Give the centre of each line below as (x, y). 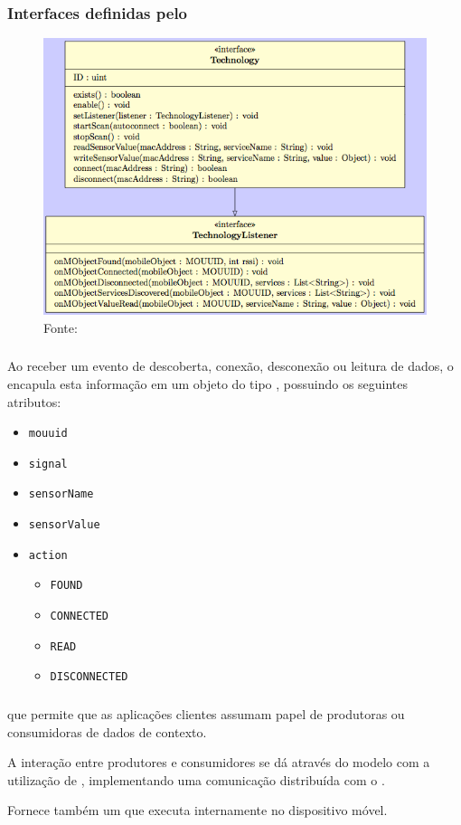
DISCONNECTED (89, 677)
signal (48, 464)
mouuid (48, 434)
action (48, 555)
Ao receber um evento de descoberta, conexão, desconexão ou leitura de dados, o (230, 366)
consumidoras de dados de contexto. (107, 731)
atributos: (34, 401)
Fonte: (61, 327)
